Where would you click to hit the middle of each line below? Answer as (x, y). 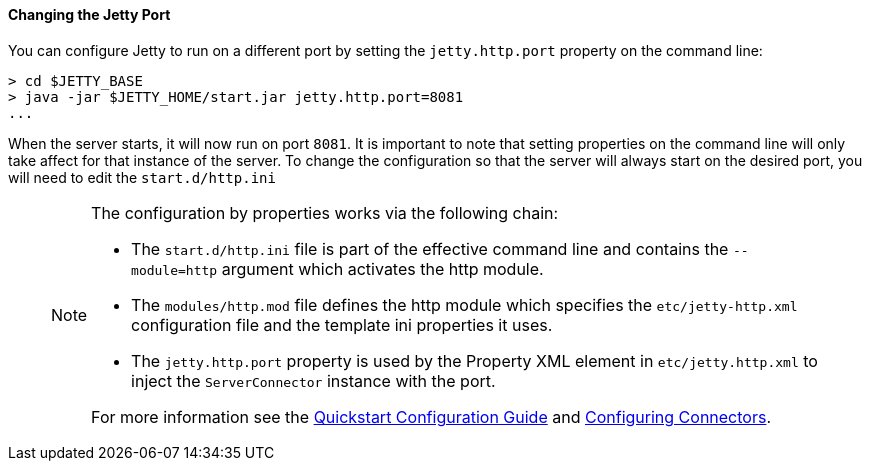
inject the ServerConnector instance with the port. (313, 380)
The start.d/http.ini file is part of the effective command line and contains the (430, 248)
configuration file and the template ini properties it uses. (342, 324)
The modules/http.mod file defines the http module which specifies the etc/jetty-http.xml (464, 304)
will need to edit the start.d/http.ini (142, 177)
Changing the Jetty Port (89, 14)
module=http (174, 270)
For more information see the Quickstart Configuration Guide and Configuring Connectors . (431, 416)
